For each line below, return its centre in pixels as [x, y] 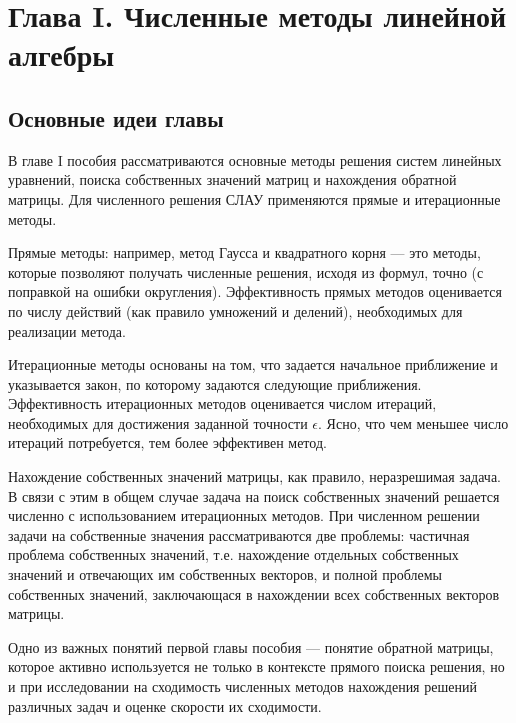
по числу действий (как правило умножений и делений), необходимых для [235, 310]
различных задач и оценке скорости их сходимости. [165, 705]
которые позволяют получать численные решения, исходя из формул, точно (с [246, 271]
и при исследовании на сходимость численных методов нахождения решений [242, 686]
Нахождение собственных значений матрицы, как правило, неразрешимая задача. [254, 476]
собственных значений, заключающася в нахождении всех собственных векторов [254, 593]
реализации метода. [67, 330]
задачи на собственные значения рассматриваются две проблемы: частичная [239, 534]
